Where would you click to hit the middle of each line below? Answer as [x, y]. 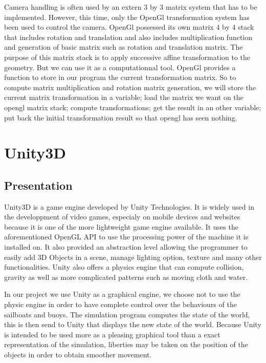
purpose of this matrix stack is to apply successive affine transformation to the [127, 57]
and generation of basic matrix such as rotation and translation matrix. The [124, 47]
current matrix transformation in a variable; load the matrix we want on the [124, 97]
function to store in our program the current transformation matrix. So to [120, 77]
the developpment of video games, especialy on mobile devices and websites [122, 217]
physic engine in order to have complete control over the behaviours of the [120, 304]
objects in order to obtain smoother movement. [78, 355]
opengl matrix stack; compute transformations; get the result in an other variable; [133, 107]
